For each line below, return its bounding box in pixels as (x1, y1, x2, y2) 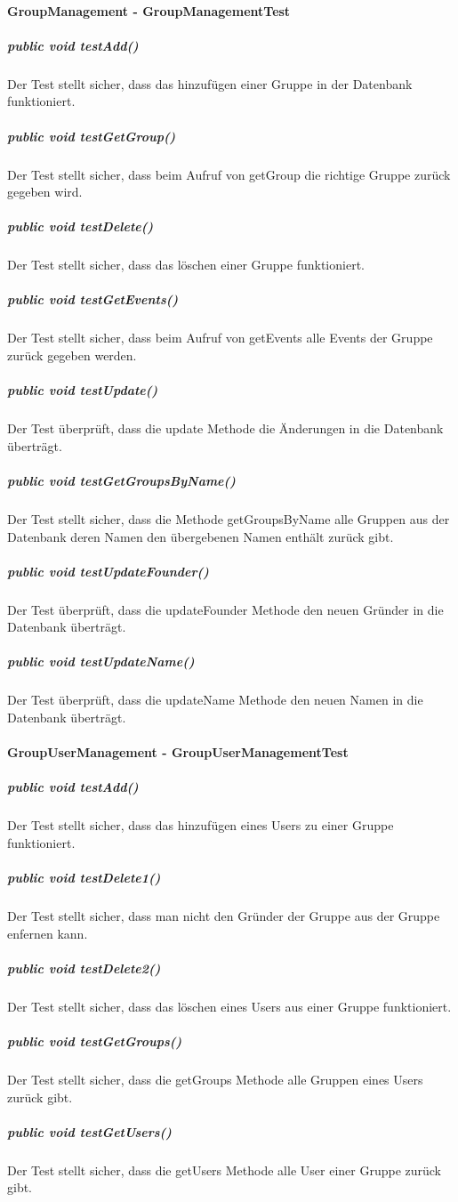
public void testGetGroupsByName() (7, 471, 236, 489)
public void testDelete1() (7, 868, 161, 887)
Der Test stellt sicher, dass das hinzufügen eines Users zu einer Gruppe (7, 816, 394, 835)
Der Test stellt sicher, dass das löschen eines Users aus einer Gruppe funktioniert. (7, 996, 452, 1015)
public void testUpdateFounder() (7, 561, 209, 580)
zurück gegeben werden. (7, 346, 137, 364)
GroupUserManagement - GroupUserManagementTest (7, 743, 349, 762)
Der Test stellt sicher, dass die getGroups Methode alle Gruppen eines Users (7, 1070, 423, 1088)
